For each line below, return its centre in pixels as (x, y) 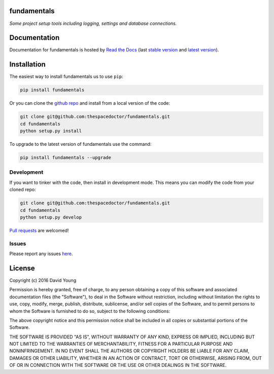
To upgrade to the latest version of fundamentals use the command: (80, 144)
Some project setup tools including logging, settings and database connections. (93, 23)
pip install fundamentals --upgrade (66, 158)
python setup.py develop (51, 217)
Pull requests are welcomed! (39, 230)
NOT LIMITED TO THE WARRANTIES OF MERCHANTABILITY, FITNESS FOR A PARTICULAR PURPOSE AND (121, 344)
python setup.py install (51, 131)
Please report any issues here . (41, 254)
